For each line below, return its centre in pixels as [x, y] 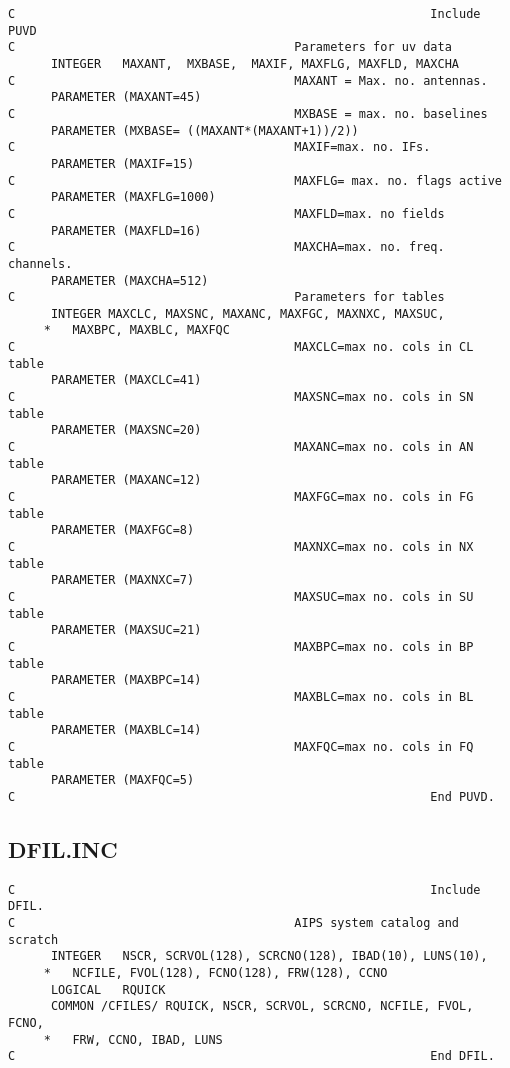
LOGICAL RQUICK [108, 989]
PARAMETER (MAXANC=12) [126, 480]
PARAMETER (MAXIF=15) [122, 163]
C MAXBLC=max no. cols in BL [241, 696]
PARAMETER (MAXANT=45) [126, 97]
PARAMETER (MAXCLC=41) [126, 380]
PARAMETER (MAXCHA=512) [129, 280]
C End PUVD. [251, 796]
